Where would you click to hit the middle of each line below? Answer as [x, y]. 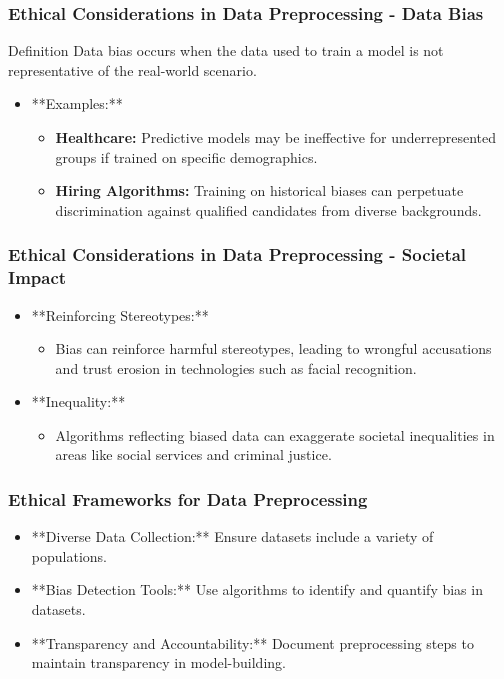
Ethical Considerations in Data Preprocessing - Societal [237, 254]
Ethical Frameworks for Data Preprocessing [188, 499]
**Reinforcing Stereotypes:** [120, 314]
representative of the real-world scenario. [132, 69]
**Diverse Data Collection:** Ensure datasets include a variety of [232, 536]
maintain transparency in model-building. [158, 662]
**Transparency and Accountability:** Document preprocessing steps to [252, 642]
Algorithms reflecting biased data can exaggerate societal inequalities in [275, 434]
